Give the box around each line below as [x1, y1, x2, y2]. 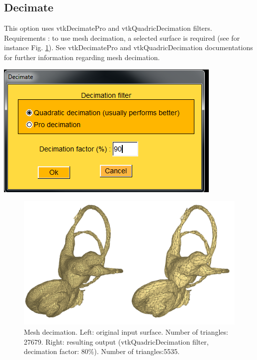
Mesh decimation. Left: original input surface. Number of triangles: [24, 327, 228, 337]
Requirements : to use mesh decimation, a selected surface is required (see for [4, 32, 240, 43]
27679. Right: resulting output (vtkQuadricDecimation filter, [24, 336, 209, 347]
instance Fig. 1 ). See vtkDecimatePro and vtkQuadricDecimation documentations [4, 42, 253, 53]
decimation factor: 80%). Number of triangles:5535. [24, 346, 180, 357]
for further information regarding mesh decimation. [4, 52, 160, 62]
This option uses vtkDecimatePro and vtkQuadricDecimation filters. [4, 23, 212, 33]
